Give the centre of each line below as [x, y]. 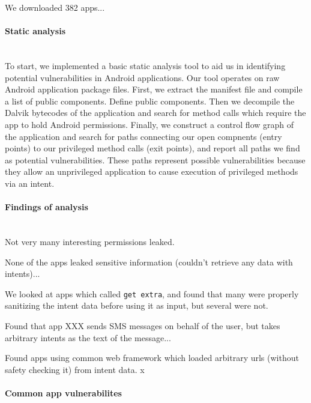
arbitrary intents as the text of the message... [88, 337]
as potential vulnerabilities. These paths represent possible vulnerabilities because [155, 159]
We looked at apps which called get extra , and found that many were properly [152, 293]
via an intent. [30, 183]
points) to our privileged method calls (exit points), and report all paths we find [152, 148]
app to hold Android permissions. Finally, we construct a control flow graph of [149, 124]
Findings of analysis [47, 207]
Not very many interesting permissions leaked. [90, 241]
